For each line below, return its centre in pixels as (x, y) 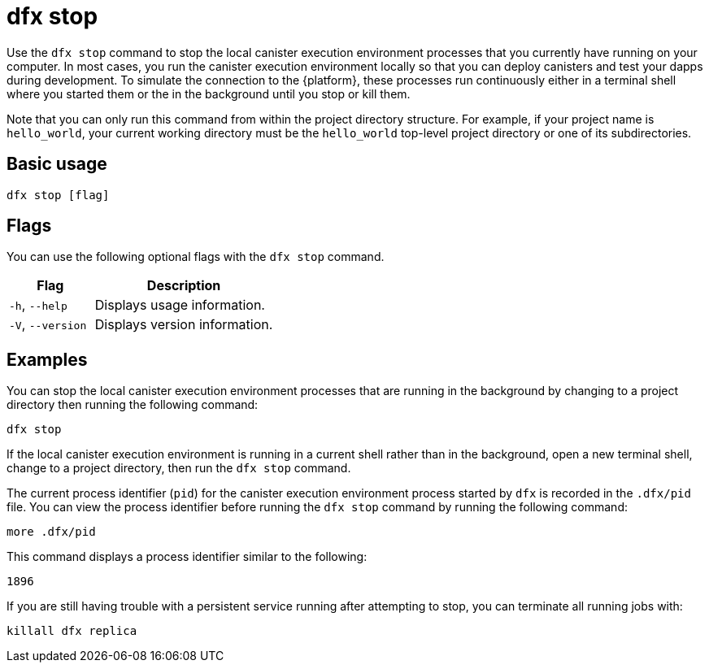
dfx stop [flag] (58, 195)
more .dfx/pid (51, 532)
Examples (47, 359)
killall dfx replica (72, 631)
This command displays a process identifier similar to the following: (187, 557)
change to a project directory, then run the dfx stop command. (179, 468)
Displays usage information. (180, 305)
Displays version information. (184, 325)
